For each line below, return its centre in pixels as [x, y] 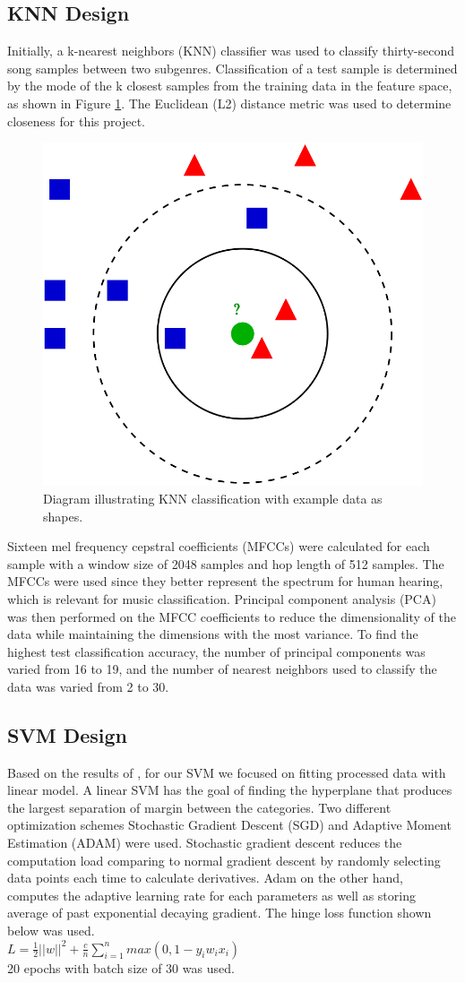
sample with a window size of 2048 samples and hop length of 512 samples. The [226, 563]
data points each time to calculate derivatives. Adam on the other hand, [205, 878]
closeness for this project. [76, 121]
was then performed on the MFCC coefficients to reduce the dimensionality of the [232, 616]
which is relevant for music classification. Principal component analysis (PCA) [222, 598]
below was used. [51, 931]
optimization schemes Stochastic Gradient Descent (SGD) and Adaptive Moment [229, 825]
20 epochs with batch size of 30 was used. [121, 967]
